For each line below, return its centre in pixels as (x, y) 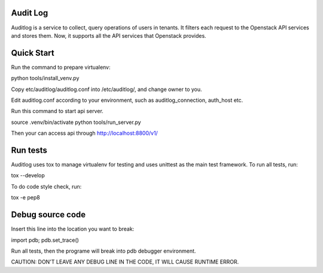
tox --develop (28, 175)
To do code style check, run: (46, 186)
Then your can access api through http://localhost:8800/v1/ (84, 133)
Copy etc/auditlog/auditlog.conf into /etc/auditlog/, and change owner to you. (107, 89)
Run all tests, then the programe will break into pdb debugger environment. (103, 251)
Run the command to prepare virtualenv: (61, 67)
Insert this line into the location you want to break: (73, 229)
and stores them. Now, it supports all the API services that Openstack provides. (109, 35)
